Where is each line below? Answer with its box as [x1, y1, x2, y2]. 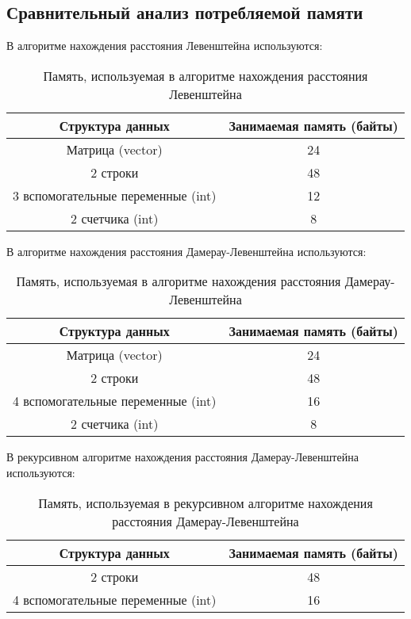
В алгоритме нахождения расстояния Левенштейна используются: [6, 37, 323, 54]
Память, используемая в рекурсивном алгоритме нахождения [38, 493, 373, 512]
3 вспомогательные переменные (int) [13, 185, 217, 204]
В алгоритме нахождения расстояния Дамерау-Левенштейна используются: [6, 243, 367, 259]
